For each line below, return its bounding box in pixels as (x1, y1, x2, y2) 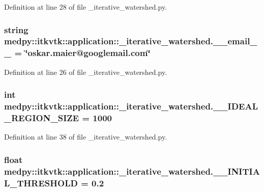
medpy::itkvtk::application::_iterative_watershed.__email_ (4, 35, 257, 47)
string (4, 23, 28, 36)
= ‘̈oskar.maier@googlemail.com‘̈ (14, 46, 151, 59)
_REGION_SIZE (4, 112, 79, 124)
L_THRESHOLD (4, 176, 78, 189)
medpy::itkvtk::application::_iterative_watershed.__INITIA (4, 164, 260, 177)
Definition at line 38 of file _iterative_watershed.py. (4, 131, 167, 142)
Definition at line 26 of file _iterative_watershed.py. (4, 66, 167, 77)
